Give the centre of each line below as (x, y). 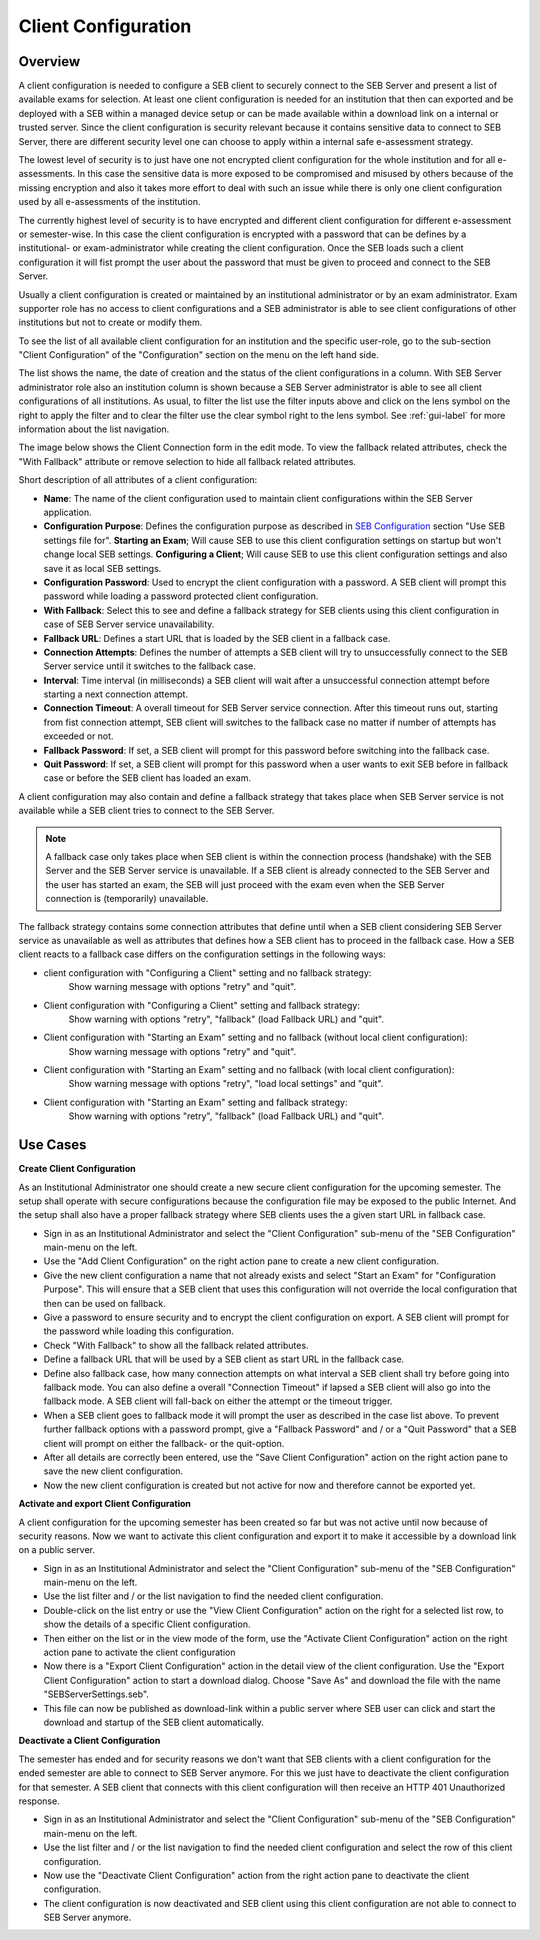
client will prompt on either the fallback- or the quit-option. (164, 1443)
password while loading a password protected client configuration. (181, 596)
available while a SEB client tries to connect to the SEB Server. (146, 811)
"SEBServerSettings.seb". (96, 1694)
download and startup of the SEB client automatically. (154, 1722)
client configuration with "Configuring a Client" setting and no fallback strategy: (207, 972)
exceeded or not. (78, 736)
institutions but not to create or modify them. (110, 322)
